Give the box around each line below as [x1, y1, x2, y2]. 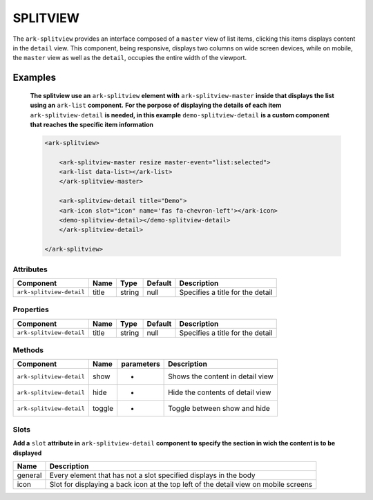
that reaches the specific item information [30, 120, 153, 128]
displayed [12, 449, 42, 457]
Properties [12, 305, 50, 314]
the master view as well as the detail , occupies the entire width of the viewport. [12, 54, 247, 62]
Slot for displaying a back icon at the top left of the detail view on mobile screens [49, 479, 313, 489]
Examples [12, 72, 57, 84]
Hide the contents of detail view [168, 387, 271, 397]
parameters [121, 359, 160, 369]
